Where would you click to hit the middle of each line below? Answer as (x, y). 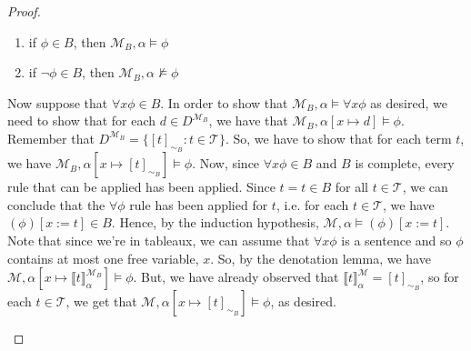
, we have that (248, 120)
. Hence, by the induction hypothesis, (215, 222)
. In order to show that (224, 102)
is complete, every (405, 163)
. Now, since (226, 163)
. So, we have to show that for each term (338, 138)
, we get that (101, 301)
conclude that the (56, 204)
